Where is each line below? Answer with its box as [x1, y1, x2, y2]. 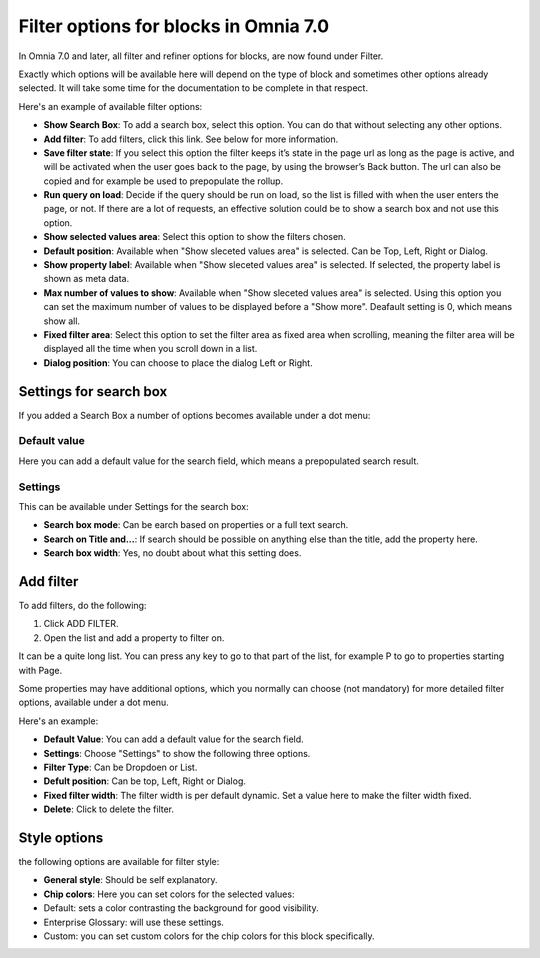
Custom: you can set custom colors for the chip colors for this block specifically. [43, 930, 375, 942]
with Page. [18, 664, 63, 676]
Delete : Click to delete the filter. [43, 803, 175, 815]
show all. [43, 315, 80, 327]
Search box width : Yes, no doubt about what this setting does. [43, 547, 302, 559]
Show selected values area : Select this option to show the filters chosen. [43, 231, 347, 243]
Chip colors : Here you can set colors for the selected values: [43, 888, 295, 900]
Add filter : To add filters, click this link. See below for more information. [43, 133, 339, 145]
